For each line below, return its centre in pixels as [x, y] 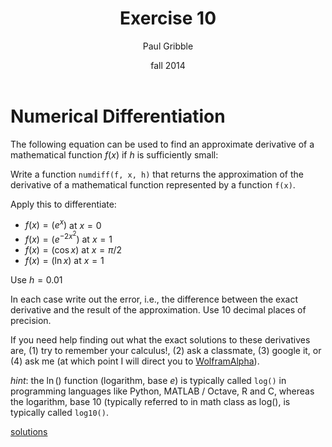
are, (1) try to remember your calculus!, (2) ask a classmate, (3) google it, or [166, 350]
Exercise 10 [168, 18]
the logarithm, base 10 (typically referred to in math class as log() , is [150, 401]
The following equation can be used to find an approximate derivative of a [162, 144]
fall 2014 [168, 65]
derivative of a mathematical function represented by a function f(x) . [153, 184]
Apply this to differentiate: [63, 204]
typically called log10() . [59, 412]
